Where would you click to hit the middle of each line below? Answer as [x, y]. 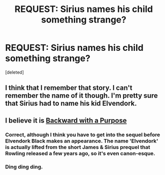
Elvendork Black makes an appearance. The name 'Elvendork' [82, 141]
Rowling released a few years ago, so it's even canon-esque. [80, 153]
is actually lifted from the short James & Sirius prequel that [78, 147]
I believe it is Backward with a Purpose [66, 120]
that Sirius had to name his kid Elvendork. [71, 103]
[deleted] [14, 72]
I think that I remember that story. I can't [69, 88]
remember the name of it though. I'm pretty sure [82, 96]
